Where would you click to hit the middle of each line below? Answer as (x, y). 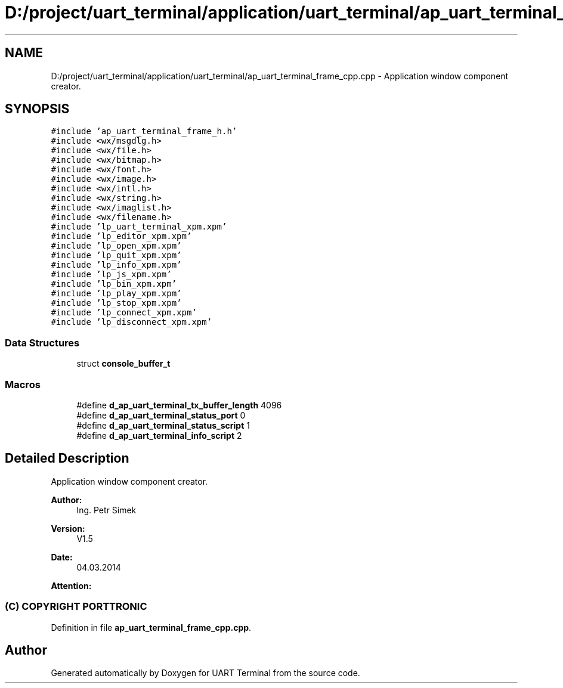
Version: (68, 528)
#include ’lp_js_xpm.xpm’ (111, 275)
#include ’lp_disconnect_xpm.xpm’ (132, 322)
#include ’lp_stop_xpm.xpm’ (116, 303)
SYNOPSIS (37, 109)
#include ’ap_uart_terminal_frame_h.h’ (144, 131)
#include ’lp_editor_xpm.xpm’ (121, 236)
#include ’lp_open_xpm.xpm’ (116, 246)
